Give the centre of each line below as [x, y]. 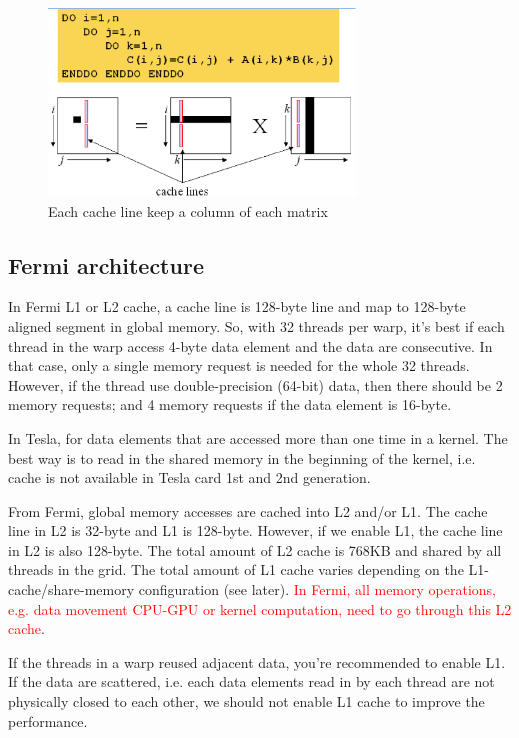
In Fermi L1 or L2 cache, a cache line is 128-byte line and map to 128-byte [237, 306]
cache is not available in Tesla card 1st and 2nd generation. [189, 477]
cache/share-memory [71, 589]
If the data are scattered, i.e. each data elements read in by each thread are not [251, 681]
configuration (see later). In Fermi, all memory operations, [317, 589]
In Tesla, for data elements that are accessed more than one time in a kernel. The [258, 437]
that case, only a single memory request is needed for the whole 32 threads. [239, 365]
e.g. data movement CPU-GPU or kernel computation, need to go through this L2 [260, 608]
